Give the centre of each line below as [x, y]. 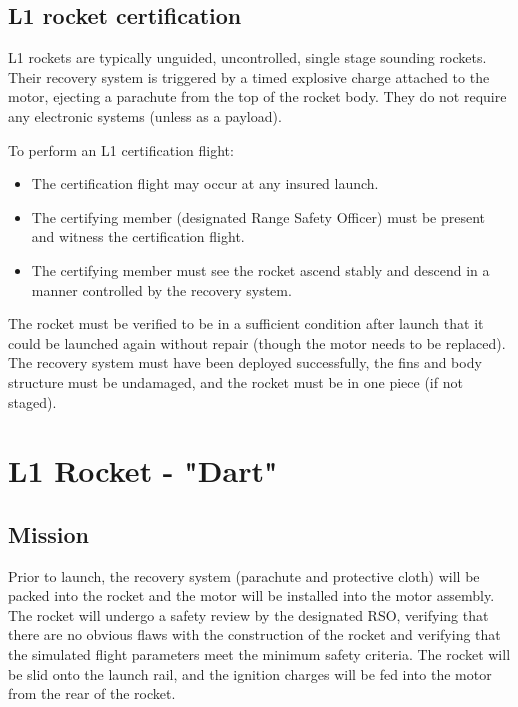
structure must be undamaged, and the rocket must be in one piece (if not [235, 381]
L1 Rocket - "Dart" [143, 470]
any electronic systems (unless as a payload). [145, 115]
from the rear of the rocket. [92, 693]
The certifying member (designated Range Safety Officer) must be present [258, 216]
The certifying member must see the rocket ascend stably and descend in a [260, 269]
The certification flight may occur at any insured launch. [205, 183]
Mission [48, 533]
